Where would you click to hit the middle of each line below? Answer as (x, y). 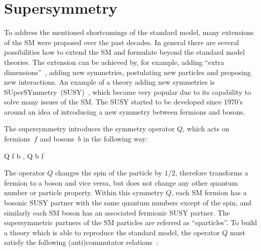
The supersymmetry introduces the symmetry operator (89, 129)
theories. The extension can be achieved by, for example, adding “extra (114, 62)
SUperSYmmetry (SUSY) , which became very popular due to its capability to (128, 92)
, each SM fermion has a (209, 192)
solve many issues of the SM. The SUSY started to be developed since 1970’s (124, 102)
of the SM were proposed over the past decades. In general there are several (122, 42)
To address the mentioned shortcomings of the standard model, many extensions (129, 32)
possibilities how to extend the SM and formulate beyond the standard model (124, 52)
